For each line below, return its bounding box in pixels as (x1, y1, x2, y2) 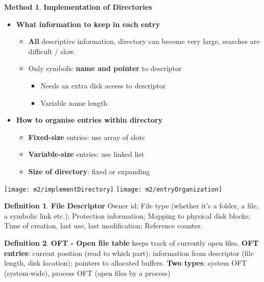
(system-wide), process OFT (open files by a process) (4, 267, 171, 278)
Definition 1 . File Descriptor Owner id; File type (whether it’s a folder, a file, (4, 200, 259, 211)
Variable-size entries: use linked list (28, 149, 145, 159)
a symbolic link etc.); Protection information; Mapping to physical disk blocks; (4, 210, 251, 221)
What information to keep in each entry (16, 18, 160, 29)
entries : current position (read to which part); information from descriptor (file (4, 247, 254, 258)
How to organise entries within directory (16, 114, 163, 125)
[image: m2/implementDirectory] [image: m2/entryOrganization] (4, 185, 223, 193)
